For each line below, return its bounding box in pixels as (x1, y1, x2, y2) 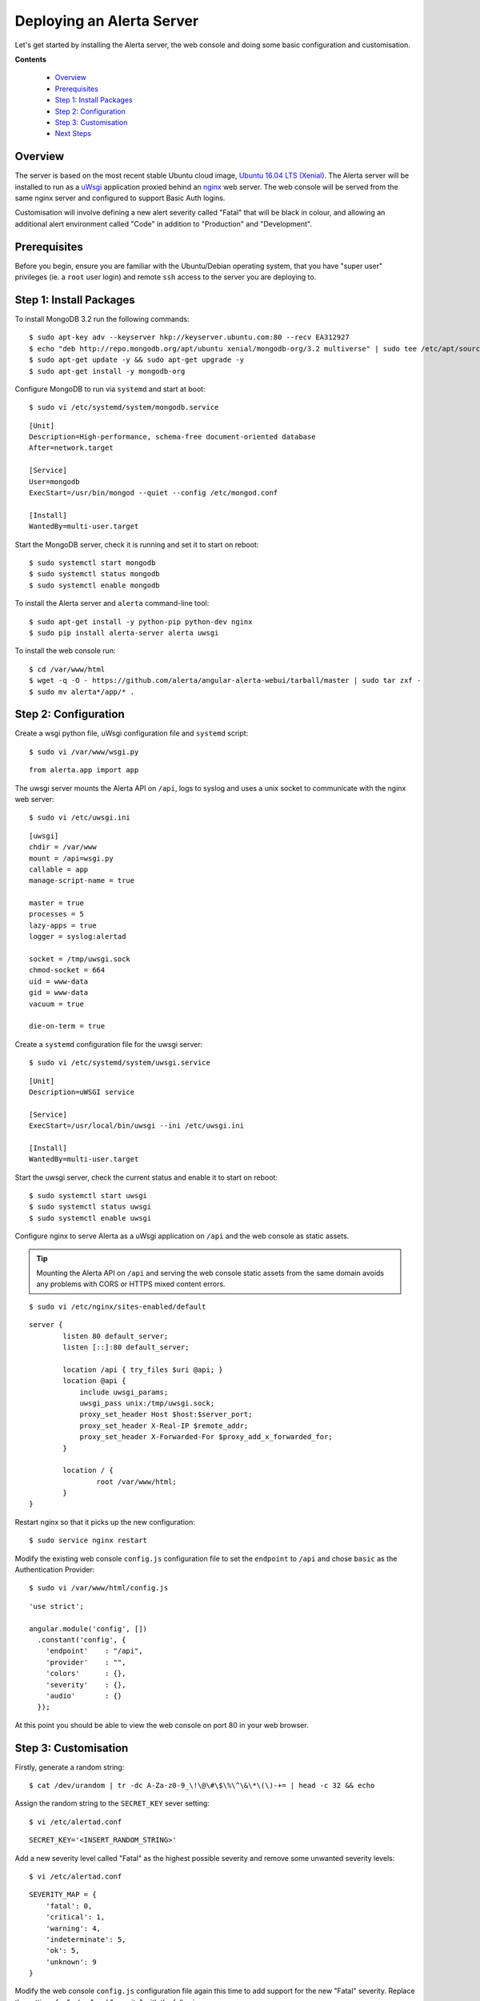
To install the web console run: (14, 646, 116, 656)
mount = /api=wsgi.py (29, 853, 114, 863)
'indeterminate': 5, (45, 1935, 126, 1944)
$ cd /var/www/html (29, 664, 106, 674)
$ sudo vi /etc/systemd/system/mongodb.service (29, 403, 219, 412)
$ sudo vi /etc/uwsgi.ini (29, 813, 131, 822)
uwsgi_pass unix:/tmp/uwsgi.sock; (79, 1398, 215, 1408)
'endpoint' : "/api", (45, 1646, 143, 1656)
